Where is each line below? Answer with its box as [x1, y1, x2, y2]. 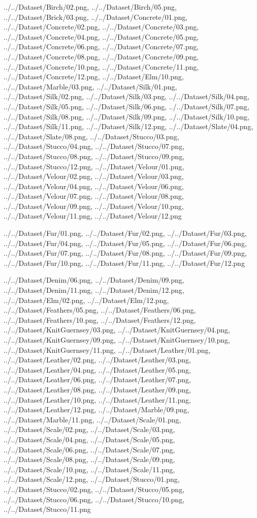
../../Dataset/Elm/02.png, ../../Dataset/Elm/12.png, [4, 294, 169, 305]
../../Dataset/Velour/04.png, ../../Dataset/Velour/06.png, [4, 180, 184, 191]
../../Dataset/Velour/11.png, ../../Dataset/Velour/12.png [4, 210, 182, 221]
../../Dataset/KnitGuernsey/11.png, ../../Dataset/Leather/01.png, [4, 344, 211, 355]
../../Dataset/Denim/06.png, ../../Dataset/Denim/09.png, [4, 275, 184, 285]
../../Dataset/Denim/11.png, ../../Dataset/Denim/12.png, [4, 285, 184, 295]
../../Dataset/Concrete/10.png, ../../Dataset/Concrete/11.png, [4, 61, 199, 72]
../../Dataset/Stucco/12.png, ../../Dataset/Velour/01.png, [4, 161, 184, 171]
